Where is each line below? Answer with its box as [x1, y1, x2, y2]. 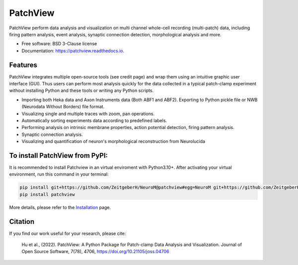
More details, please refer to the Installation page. [9, 204, 111, 210]
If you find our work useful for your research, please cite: [9, 230, 126, 236]
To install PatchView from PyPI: [9, 151, 108, 160]
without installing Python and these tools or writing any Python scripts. [9, 87, 154, 94]
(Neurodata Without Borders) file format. [21, 104, 105, 110]
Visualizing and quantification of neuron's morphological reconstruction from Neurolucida [21, 138, 206, 144]
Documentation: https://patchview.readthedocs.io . [21, 48, 125, 54]
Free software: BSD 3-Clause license [21, 41, 97, 47]
